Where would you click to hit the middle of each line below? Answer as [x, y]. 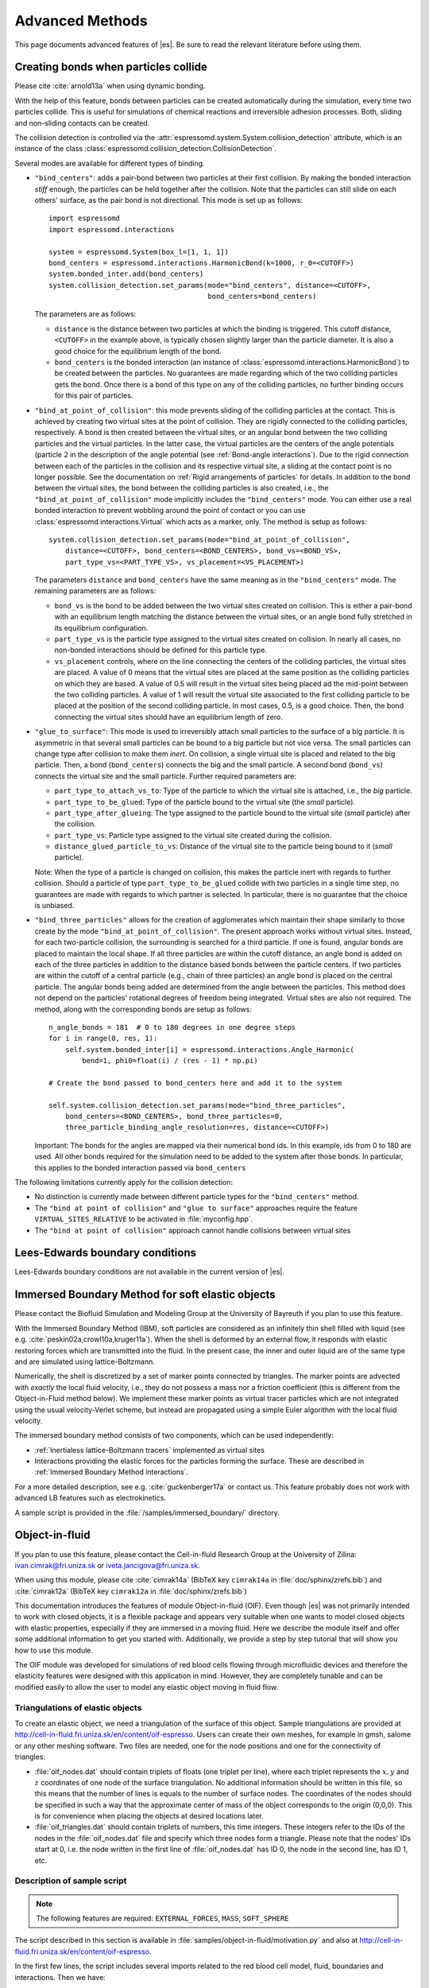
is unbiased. [54, 906]
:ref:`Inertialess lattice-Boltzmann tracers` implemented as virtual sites [150, 1450]
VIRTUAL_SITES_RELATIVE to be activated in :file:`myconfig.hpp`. [144, 1219]
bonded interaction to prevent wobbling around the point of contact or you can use [170, 511]
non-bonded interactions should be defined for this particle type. [161, 650]
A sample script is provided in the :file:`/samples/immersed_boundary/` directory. [147, 1512]
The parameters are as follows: [85, 314]
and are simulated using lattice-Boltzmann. [85, 1361]
